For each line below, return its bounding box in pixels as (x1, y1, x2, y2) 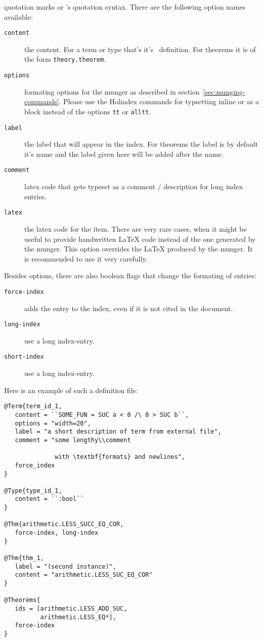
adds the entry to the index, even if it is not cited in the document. (24, 303, 233, 313)
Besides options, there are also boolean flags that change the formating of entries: (4, 270, 256, 281)
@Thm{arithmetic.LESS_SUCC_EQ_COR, (4, 521, 124, 528)
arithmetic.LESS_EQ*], (40, 613, 116, 621)
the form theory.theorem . (24, 54, 106, 64)
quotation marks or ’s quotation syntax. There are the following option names (4, 2, 246, 12)
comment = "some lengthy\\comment (15, 436, 131, 444)
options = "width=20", (15, 419, 91, 427)
